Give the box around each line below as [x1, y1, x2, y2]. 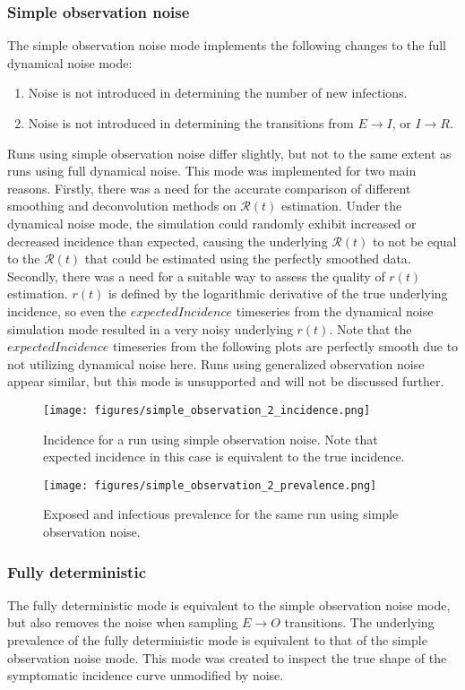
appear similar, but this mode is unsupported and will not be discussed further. [7, 372, 444, 391]
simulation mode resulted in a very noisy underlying [7, 319, 293, 338]
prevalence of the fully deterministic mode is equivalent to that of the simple [7, 631, 427, 649]
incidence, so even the [7, 301, 127, 320]
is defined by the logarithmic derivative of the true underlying [108, 284, 448, 303]
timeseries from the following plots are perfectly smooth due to [113, 337, 459, 356]
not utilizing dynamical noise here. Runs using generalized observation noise [7, 354, 425, 373]
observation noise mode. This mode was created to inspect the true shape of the [7, 648, 447, 667]
